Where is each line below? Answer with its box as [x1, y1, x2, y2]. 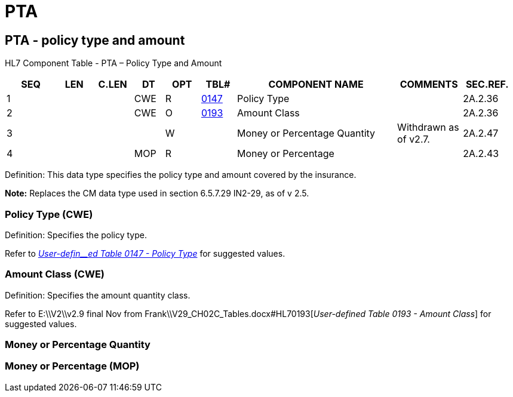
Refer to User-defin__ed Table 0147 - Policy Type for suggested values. [5, 248, 285, 258]
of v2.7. [397, 133, 430, 146]
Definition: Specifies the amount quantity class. [5, 290, 191, 300]
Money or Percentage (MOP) [5, 360, 140, 373]
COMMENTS [400, 78, 458, 91]
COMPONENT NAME [268, 78, 364, 91]
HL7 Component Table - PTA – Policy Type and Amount [5, 58, 222, 69]
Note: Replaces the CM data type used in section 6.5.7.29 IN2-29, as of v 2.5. [5, 188, 309, 199]
